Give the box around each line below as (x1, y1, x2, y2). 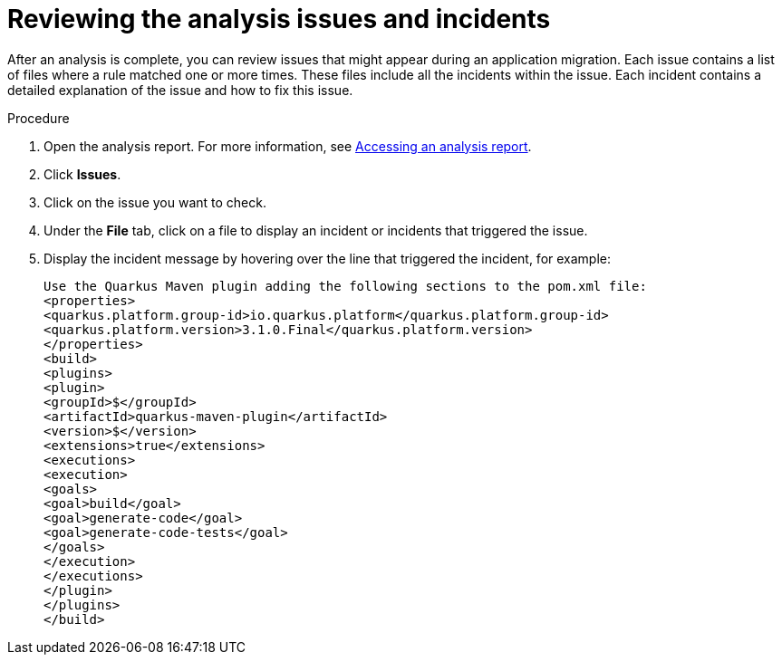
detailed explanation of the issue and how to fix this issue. (7, 82, 353, 98)
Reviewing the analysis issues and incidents (7, 4, 551, 34)
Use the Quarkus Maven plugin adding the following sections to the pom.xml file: (43, 278, 647, 293)
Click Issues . (43, 166, 121, 182)
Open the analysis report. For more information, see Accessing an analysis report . (43, 138, 532, 154)
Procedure (7, 110, 70, 126)
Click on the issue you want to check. (43, 194, 266, 210)
